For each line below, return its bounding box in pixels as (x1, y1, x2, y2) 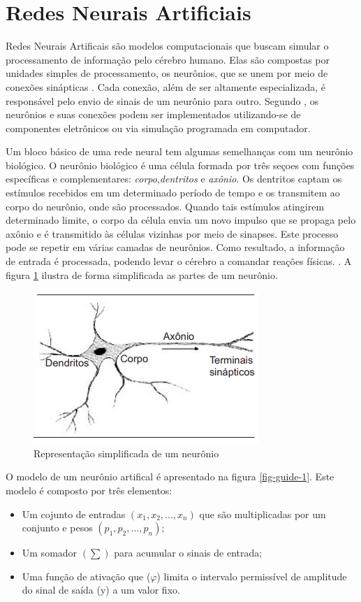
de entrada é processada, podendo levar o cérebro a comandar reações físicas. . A (6, 254, 352, 268)
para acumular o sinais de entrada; (114, 545, 263, 560)
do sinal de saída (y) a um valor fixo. (22, 582, 180, 597)
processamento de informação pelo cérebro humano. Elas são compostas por (6, 52, 330, 66)
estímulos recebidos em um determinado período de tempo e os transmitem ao (6, 185, 340, 200)
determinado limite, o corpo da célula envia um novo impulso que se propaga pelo (6, 213, 356, 227)
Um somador (22, 545, 78, 560)
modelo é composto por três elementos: (6, 483, 172, 497)
